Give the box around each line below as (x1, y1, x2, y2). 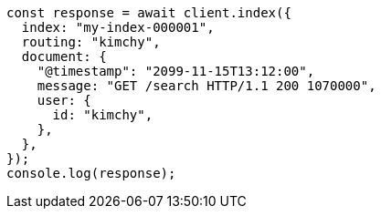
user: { (37, 93, 91, 108)
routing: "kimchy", (21, 35, 161, 49)
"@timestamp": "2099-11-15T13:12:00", (37, 64, 315, 78)
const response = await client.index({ (6, 5, 291, 20)
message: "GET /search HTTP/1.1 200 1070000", (37, 78, 376, 93)
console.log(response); (6, 166, 176, 180)
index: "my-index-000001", (21, 20, 215, 35)
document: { (21, 49, 107, 64)
